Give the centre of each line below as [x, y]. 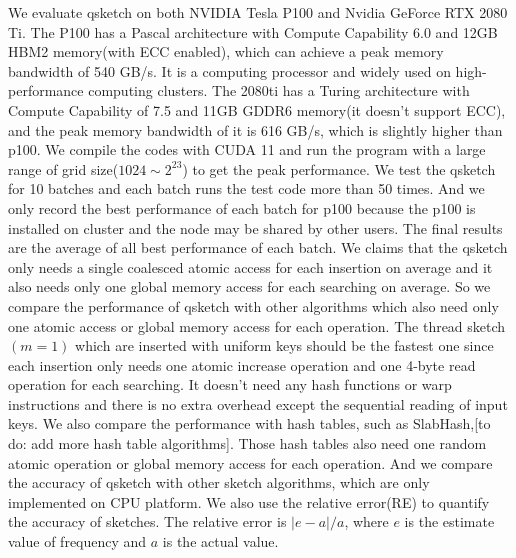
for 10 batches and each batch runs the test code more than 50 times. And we [246, 188]
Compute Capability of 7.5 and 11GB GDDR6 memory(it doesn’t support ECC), [257, 109]
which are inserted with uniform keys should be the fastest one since [284, 345]
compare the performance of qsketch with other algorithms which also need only [253, 305]
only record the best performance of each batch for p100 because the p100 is [242, 207]
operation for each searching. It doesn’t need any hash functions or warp [230, 384]
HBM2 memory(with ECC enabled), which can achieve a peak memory [226, 51]
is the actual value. [220, 541]
